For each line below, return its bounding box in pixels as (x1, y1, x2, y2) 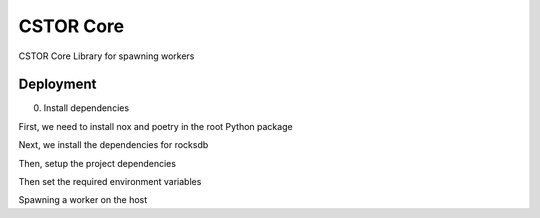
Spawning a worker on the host (18, 194, 148, 206)
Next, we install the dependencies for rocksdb (18, 139, 209, 151)
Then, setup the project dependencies (18, 157, 177, 169)
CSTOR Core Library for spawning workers (18, 50, 195, 62)
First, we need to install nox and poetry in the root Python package (18, 120, 294, 132)
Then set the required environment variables (18, 176, 202, 188)
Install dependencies (43, 102, 130, 114)
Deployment (18, 76, 97, 93)
